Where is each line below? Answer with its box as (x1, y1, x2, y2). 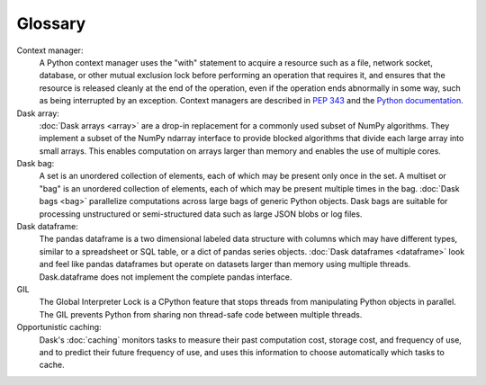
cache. (39, 360, 65, 371)
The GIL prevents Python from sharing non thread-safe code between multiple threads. (39, 309, 363, 319)
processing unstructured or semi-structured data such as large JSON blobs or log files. (39, 208, 363, 219)
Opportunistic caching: (16, 322, 103, 333)
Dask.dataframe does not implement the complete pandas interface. (39, 271, 292, 282)
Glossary (16, 13, 86, 33)
